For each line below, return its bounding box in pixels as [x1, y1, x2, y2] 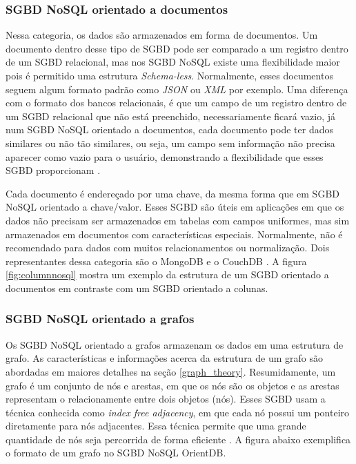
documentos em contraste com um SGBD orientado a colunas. [6, 280, 268, 295]
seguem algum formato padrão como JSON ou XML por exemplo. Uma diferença [6, 81, 348, 96]
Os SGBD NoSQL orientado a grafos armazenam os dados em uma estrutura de [6, 337, 344, 351]
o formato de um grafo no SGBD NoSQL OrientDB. [6, 445, 226, 460]
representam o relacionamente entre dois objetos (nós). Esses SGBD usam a [6, 391, 326, 406]
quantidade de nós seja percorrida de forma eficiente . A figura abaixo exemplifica [6, 432, 351, 446]
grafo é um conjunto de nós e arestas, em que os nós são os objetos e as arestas [6, 378, 339, 392]
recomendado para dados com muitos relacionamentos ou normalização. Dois [6, 240, 330, 255]
